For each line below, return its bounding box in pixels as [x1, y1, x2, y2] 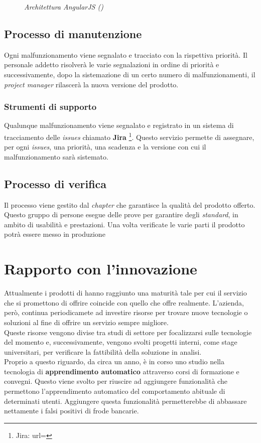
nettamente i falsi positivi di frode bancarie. [4, 405, 139, 416]
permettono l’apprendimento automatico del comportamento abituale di [4, 386, 225, 396]
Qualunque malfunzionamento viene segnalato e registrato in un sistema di [4, 120, 234, 130]
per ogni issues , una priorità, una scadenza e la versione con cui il [4, 141, 206, 152]
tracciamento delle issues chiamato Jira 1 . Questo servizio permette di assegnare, [4, 130, 254, 142]
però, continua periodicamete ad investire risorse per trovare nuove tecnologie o [4, 307, 248, 318]
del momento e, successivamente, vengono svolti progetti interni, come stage [4, 337, 237, 347]
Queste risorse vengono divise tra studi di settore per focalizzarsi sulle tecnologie [4, 327, 252, 337]
